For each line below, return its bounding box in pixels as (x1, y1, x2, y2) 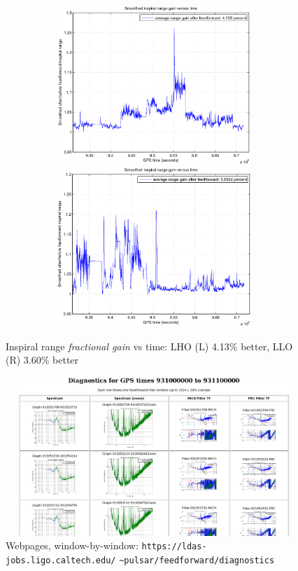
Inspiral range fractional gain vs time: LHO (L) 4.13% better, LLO (6, 338, 293, 353)
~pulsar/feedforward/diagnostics (119, 555, 275, 565)
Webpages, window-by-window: (6, 538, 139, 553)
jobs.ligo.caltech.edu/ (6, 555, 116, 565)
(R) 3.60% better (6, 352, 79, 367)
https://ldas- (141, 542, 207, 552)
